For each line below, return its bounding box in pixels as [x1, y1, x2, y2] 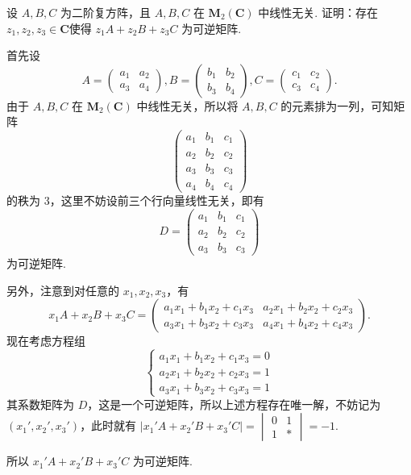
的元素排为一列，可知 [280, 97, 394, 114]
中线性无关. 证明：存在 [258, 4, 378, 20]
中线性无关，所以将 [136, 97, 239, 114]
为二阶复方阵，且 [60, 4, 151, 20]
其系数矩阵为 [6, 395, 74, 412]
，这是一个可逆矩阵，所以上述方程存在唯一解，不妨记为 [87, 395, 381, 412]
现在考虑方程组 [6, 332, 85, 349]
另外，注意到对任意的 [6, 281, 119, 298]
